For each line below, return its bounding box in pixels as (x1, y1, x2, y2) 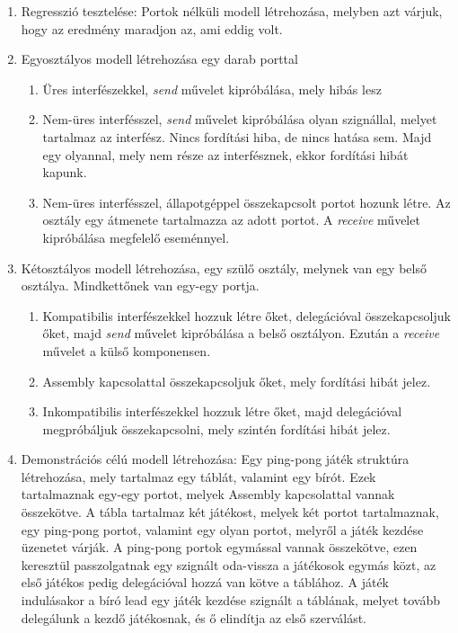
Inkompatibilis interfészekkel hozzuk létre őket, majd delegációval (42, 402, 402, 421)
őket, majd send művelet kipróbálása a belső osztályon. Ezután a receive (42, 324, 440, 343)
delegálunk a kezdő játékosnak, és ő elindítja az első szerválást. (21, 608, 367, 627)
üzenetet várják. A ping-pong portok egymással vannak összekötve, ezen (21, 538, 418, 557)
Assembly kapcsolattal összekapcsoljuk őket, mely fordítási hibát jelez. (42, 371, 431, 390)
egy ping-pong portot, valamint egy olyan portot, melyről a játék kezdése (21, 520, 424, 539)
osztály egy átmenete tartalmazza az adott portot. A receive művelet (42, 210, 420, 229)
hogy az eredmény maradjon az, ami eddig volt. (21, 19, 283, 38)
